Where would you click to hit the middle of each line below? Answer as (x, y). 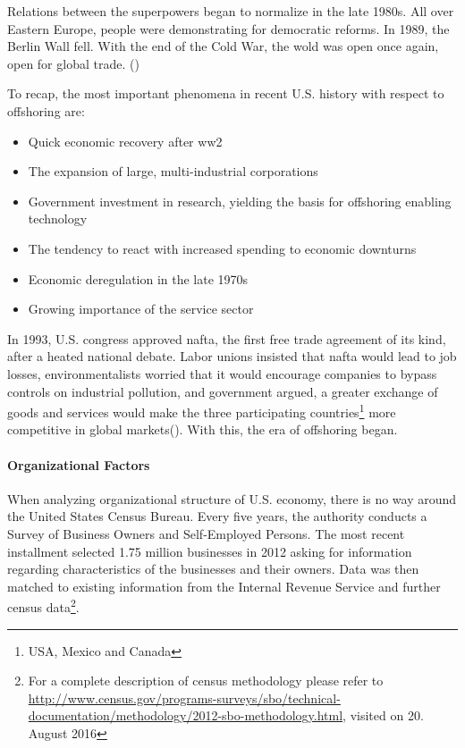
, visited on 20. (383, 715)
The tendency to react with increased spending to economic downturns (222, 248)
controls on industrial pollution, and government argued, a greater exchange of (223, 391)
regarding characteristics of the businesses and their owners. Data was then (213, 569)
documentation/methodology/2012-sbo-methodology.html (186, 715)
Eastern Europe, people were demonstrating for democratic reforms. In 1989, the (228, 28)
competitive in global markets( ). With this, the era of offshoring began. (203, 429)
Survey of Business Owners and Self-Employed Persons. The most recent (206, 533)
